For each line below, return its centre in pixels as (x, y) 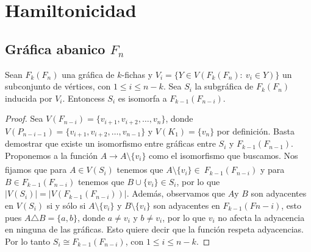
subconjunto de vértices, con (58, 86)
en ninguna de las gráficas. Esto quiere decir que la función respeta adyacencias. (154, 229)
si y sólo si (66, 205)
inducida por (29, 98)
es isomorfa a (142, 98)
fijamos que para (36, 170)
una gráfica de (88, 74)
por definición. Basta (256, 131)
